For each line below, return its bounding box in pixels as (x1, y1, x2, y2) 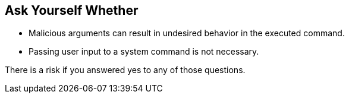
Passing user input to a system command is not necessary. (29, 46, 259, 57)
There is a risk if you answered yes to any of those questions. (5, 65, 246, 75)
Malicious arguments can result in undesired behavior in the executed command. (29, 28, 345, 39)
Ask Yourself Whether (5, 3, 139, 18)
